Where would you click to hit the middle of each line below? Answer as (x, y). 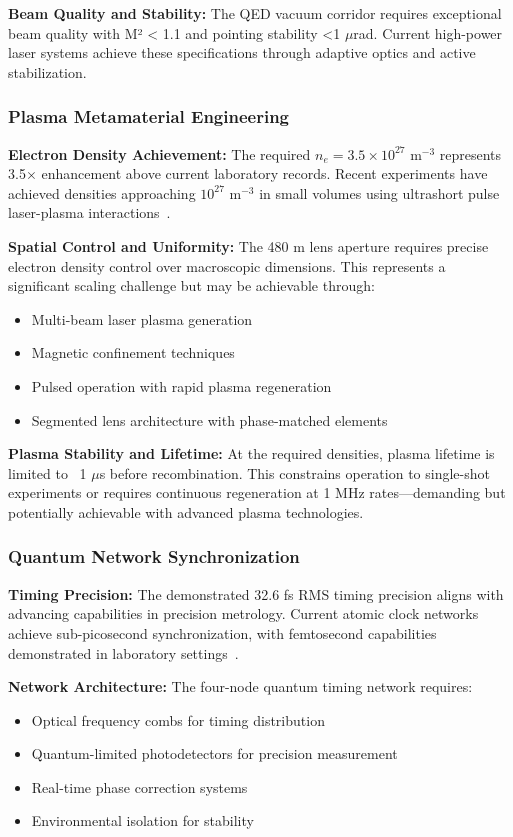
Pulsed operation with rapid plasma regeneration (181, 385)
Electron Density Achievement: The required (159, 153)
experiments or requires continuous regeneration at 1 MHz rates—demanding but (257, 492)
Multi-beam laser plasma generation (142, 318)
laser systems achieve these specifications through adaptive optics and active (242, 52)
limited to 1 (47, 472)
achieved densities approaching (102, 192)
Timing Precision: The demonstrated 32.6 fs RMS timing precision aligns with (256, 593)
